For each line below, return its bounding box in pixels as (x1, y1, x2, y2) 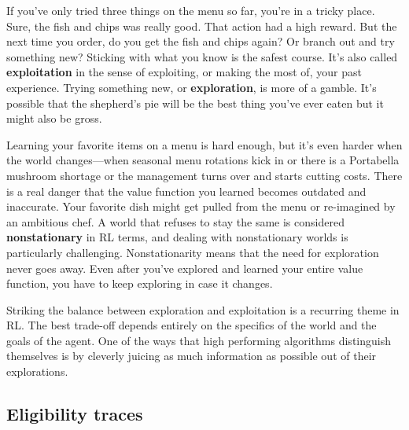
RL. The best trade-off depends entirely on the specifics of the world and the (6, 317, 377, 333)
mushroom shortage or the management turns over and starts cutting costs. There (6, 167, 403, 183)
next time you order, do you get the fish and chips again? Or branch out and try (6, 33, 395, 50)
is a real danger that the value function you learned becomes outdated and (6, 182, 367, 199)
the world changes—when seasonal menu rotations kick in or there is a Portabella (6, 152, 400, 168)
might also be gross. (6, 110, 102, 127)
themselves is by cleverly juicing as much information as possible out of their (6, 347, 377, 364)
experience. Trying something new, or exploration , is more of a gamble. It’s (6, 79, 377, 95)
